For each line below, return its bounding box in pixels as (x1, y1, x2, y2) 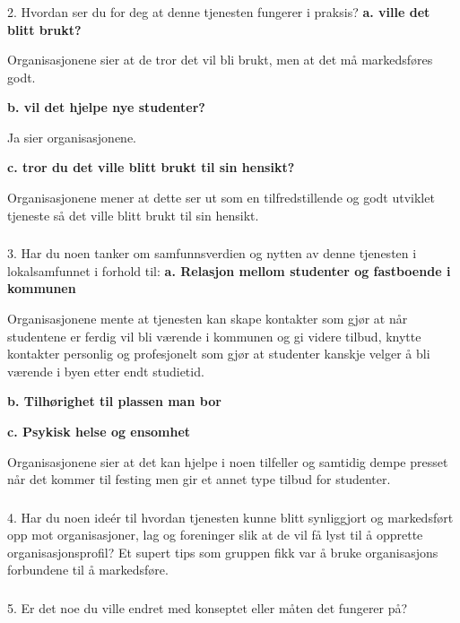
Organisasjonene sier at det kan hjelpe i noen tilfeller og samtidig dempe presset (7, 452, 448, 471)
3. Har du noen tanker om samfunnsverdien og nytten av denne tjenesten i (7, 244, 417, 263)
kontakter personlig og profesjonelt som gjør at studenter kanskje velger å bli (7, 344, 430, 363)
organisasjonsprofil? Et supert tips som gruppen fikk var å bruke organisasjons (7, 542, 438, 561)
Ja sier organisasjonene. (7, 127, 137, 146)
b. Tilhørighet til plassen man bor (7, 392, 221, 411)
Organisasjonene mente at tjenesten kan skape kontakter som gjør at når (7, 308, 408, 327)
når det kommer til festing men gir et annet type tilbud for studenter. (7, 470, 391, 489)
